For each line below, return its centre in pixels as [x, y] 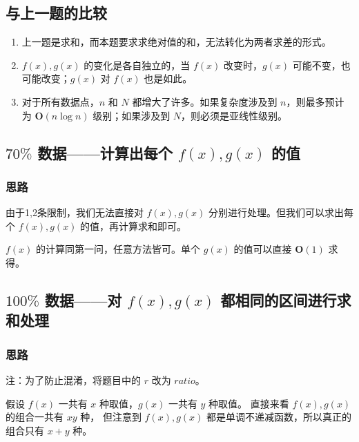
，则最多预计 [315, 101]
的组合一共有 [35, 417]
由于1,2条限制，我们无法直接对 [75, 212]
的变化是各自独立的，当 [137, 65]
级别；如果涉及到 [132, 115]
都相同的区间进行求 [286, 299]
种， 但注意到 [111, 417]
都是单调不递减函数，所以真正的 [279, 417]
